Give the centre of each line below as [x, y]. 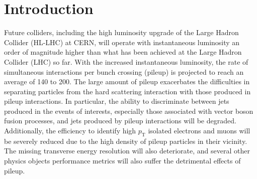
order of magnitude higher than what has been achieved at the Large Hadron [123, 52]
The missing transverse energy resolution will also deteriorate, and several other [127, 151]
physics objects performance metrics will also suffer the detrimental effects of [122, 161]
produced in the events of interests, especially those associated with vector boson [129, 111]
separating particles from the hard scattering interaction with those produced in [127, 91]
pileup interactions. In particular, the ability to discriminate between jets [117, 101]
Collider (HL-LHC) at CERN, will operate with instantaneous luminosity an [122, 42]
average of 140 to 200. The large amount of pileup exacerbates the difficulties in [127, 81]
